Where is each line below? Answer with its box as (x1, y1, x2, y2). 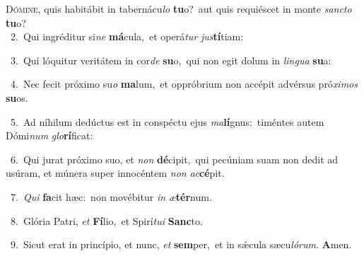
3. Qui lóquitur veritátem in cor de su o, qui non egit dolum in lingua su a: (10, 52, 331, 67)
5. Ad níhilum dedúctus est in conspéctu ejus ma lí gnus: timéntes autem (10, 114, 324, 129)
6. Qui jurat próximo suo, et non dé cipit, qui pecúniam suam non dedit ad (10, 151, 339, 166)
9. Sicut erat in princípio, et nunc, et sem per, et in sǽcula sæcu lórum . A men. (10, 237, 352, 252)
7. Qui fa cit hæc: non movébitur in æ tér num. (10, 189, 212, 204)
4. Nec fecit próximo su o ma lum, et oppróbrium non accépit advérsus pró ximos (10, 76, 358, 91)
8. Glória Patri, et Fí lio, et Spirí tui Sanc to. (10, 213, 203, 228)
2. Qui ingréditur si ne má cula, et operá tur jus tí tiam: (10, 29, 244, 44)
